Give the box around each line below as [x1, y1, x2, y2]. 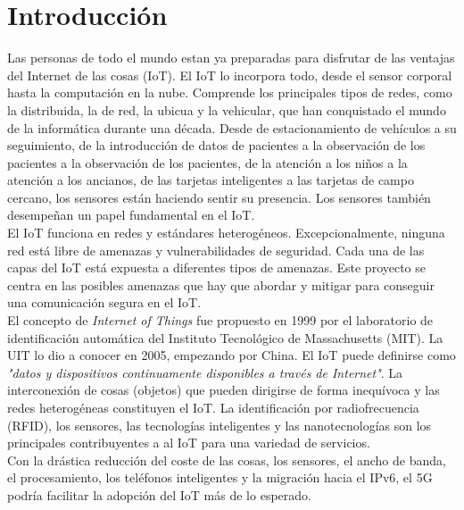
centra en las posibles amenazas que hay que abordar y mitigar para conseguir [7, 275, 435, 294]
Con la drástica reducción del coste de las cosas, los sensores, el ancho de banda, [7, 450, 446, 469]
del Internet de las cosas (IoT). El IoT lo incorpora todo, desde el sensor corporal [7, 65, 452, 84]
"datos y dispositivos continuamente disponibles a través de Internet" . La [7, 363, 403, 381]
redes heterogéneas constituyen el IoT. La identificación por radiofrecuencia [7, 398, 419, 416]
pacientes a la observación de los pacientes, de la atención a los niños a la [7, 153, 408, 171]
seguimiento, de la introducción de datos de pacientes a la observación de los [7, 136, 426, 155]
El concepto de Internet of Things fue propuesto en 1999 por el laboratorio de [7, 311, 434, 330]
